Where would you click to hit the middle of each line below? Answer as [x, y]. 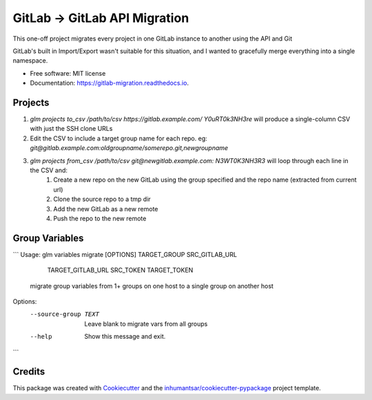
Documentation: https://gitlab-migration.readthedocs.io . [110, 83]
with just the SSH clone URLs [71, 129]
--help [41, 337]
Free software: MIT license [68, 73]
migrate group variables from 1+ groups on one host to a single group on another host [152, 286]
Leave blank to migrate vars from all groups [146, 324]
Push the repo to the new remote [100, 218]
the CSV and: [49, 170]
